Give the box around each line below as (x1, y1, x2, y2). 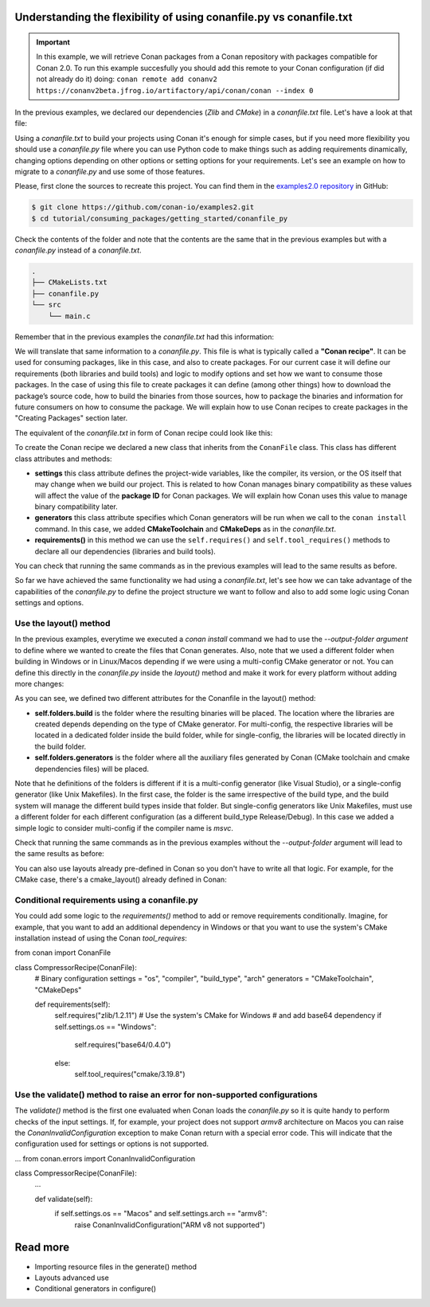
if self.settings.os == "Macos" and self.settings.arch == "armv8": (54, 1209, 268, 1219)
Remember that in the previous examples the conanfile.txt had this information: (14, 331, 275, 342)
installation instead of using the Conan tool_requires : (14, 933, 187, 943)
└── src (31, 300, 61, 310)
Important (36, 37, 71, 47)
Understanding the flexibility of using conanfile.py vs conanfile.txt (14, 10, 353, 24)
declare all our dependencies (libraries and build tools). (34, 546, 217, 556)
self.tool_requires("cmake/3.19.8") (74, 1069, 186, 1078)
